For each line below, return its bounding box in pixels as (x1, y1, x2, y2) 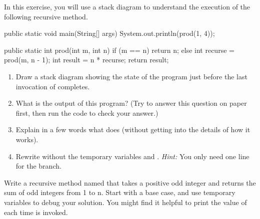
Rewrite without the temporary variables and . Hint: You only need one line (15, 151, 249, 161)
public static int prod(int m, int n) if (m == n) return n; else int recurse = (4, 44, 234, 55)
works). (15, 134, 38, 144)
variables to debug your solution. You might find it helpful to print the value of (4, 197, 247, 207)
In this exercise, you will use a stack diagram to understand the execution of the (4, 1, 250, 11)
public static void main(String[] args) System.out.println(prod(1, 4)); (4, 28, 215, 38)
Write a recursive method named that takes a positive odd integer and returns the (4, 177, 256, 188)
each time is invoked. (4, 207, 68, 217)
